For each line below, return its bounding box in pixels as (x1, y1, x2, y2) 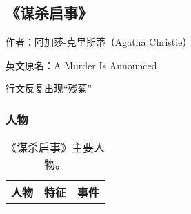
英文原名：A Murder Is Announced (6, 57, 157, 72)
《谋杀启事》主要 (6, 139, 94, 156)
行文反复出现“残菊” (6, 81, 92, 96)
